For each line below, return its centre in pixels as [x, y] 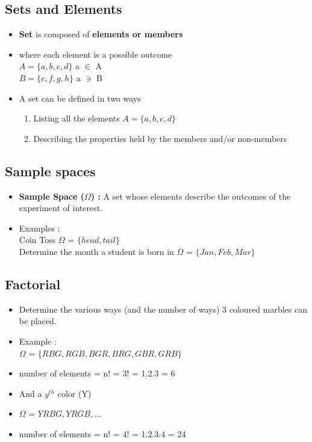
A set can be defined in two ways [80, 98]
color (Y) [74, 393]
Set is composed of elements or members [101, 34]
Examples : [39, 228]
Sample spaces [50, 170]
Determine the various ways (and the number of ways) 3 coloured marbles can [163, 309]
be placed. [38, 321]
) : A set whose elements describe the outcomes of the [191, 196]
